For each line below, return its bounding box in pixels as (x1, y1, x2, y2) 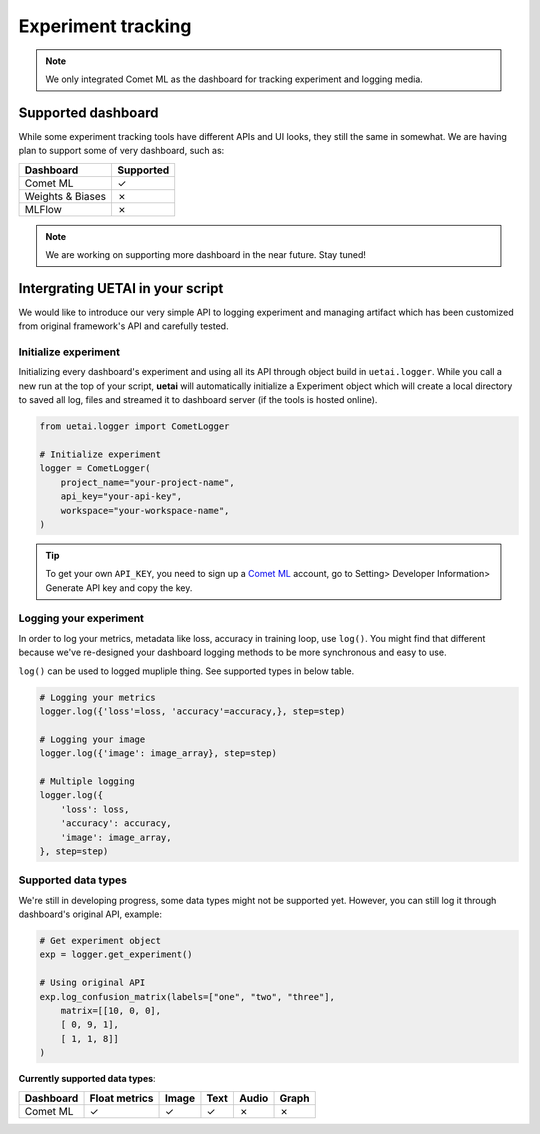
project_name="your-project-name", (60, 476, 235, 488)
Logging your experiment (18, 611, 145, 625)
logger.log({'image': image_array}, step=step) (39, 748, 277, 759)
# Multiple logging (39, 775, 135, 787)
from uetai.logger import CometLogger (39, 421, 230, 432)
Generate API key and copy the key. (45, 581, 193, 594)
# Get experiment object (39, 935, 162, 947)
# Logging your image (39, 733, 146, 745)
